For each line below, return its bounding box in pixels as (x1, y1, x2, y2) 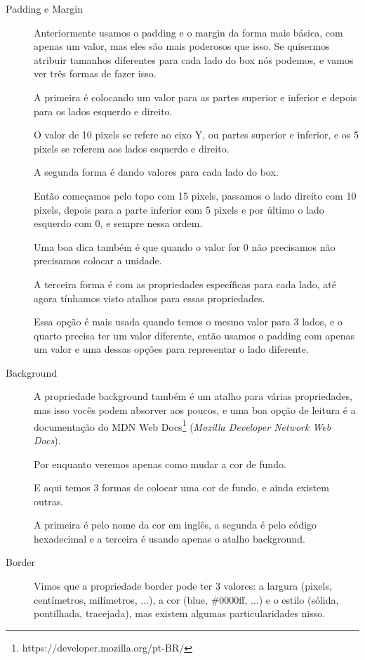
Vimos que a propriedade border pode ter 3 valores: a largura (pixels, (34, 578, 332, 593)
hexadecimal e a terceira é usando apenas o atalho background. (34, 531, 305, 545)
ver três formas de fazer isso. (34, 66, 157, 81)
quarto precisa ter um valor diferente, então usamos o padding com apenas (34, 328, 355, 342)
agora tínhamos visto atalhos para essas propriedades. (34, 290, 265, 305)
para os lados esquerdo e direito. (34, 103, 173, 118)
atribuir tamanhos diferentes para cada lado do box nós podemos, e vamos (34, 52, 354, 67)
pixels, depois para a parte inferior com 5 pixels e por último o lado (34, 202, 324, 216)
